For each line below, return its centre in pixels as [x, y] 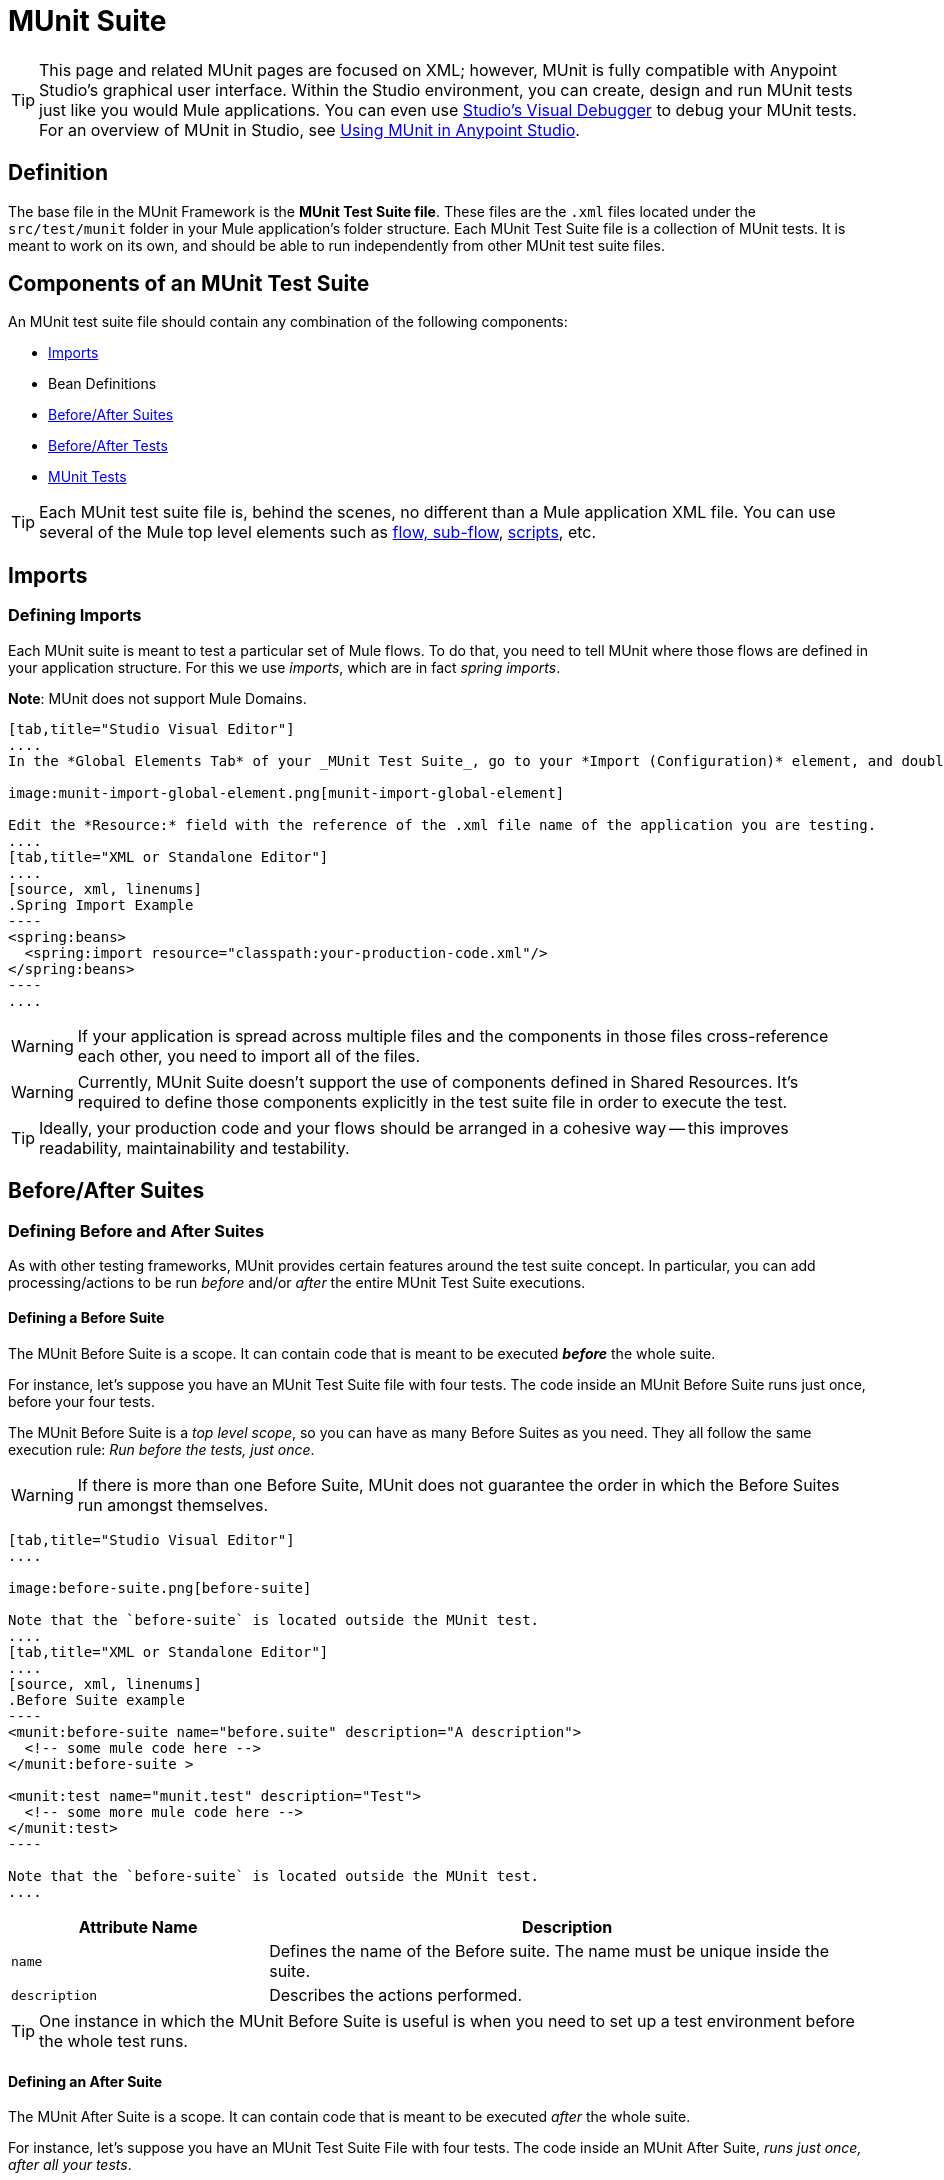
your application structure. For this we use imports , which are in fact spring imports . [284, 667]
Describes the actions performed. [395, 1995]
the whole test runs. [113, 2041]
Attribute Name [138, 1927]
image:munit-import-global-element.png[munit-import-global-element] [286, 792]
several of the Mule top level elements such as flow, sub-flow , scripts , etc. [318, 532]
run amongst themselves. [173, 1505]
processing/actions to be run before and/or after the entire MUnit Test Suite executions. [297, 1282]
